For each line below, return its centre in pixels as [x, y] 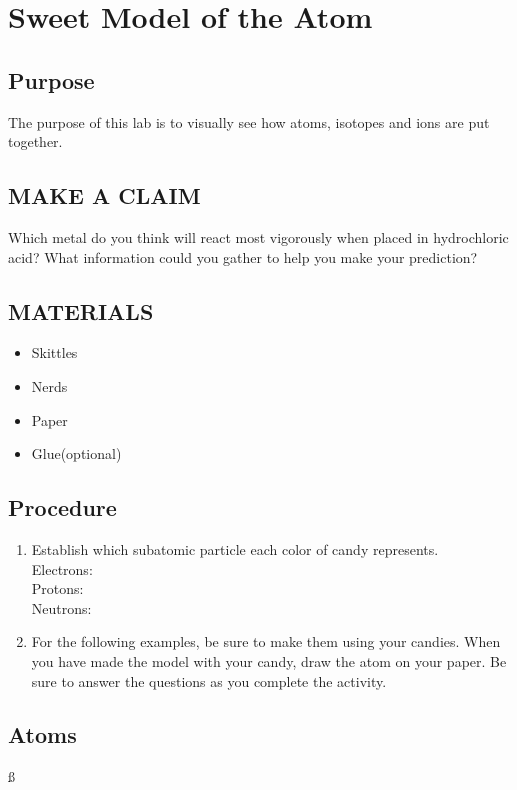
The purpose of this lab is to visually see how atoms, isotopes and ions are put [249, 121]
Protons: [57, 588]
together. [35, 141]
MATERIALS [81, 310]
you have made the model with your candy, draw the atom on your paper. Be [269, 660]
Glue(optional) [76, 453]
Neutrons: [61, 607]
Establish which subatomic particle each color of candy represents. [235, 548]
